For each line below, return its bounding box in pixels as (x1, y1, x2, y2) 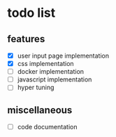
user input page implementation (17, 51, 110, 60)
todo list (7, 5, 56, 21)
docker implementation (17, 67, 85, 76)
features (7, 33, 45, 45)
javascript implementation (17, 75, 92, 84)
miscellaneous (7, 104, 73, 116)
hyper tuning (17, 83, 55, 92)
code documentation (17, 123, 78, 131)
